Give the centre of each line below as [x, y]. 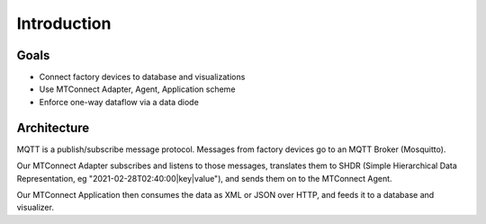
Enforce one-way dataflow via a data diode [119, 102]
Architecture [53, 127]
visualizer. [35, 208]
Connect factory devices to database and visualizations [142, 77]
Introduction [64, 23]
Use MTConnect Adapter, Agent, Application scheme [137, 89]
